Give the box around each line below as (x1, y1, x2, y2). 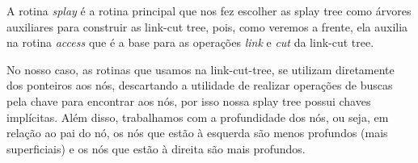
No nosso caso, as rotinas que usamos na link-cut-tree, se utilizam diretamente (6, 61, 395, 77)
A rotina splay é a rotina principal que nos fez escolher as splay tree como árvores (6, 2, 412, 19)
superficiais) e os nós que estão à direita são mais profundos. (6, 140, 306, 157)
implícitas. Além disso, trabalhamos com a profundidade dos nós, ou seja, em (6, 108, 389, 125)
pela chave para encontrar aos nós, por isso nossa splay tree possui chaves (6, 92, 371, 109)
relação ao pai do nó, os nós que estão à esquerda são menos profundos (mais (6, 124, 388, 141)
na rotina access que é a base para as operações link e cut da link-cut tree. (6, 34, 374, 51)
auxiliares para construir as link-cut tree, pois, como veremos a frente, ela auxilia (6, 18, 408, 35)
